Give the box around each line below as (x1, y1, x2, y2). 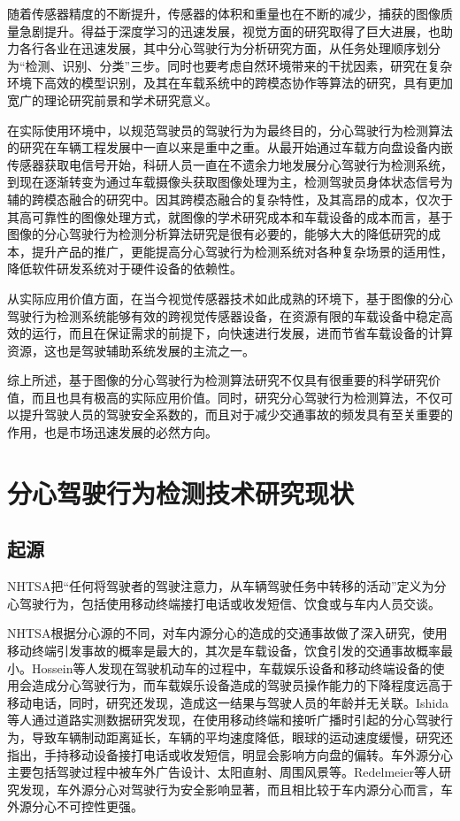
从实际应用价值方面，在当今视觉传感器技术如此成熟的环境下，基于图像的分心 (7, 288, 453, 307)
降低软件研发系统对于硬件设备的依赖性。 (7, 259, 242, 278)
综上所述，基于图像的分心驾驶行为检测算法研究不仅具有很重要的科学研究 (7, 371, 428, 389)
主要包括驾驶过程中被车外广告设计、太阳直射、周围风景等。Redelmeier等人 (7, 763, 439, 781)
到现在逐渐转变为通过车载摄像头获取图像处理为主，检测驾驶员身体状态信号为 (7, 173, 453, 191)
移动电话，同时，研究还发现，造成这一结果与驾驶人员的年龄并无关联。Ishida (7, 693, 449, 711)
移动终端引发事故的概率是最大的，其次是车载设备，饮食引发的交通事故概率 (7, 641, 441, 660)
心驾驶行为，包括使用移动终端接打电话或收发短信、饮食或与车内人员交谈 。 (7, 594, 441, 612)
